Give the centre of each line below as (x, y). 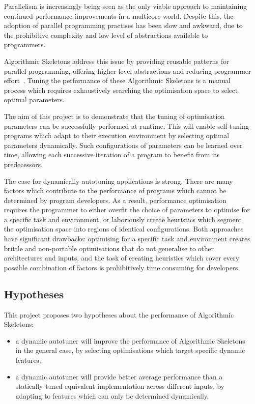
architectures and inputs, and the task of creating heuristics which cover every (122, 258)
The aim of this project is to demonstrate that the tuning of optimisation (114, 116)
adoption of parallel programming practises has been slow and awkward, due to (123, 25)
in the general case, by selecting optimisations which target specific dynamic (130, 350)
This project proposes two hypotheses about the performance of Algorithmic (119, 314)
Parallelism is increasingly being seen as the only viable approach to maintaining (126, 6)
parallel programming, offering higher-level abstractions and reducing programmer (127, 71)
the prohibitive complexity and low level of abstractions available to (106, 35)
